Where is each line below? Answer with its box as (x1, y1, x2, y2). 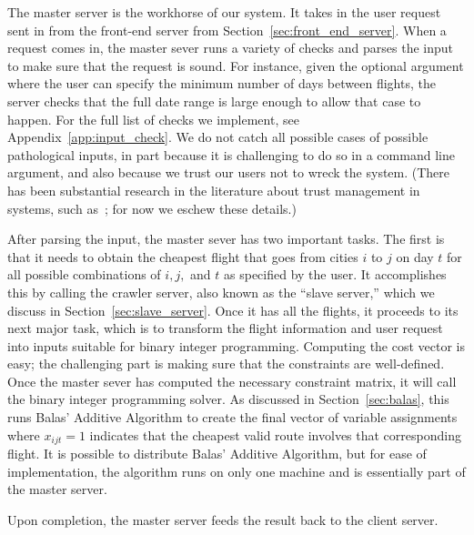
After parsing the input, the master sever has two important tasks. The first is (7, 229, 445, 248)
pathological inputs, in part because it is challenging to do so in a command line (7, 145, 455, 164)
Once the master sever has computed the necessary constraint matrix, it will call (7, 371, 457, 390)
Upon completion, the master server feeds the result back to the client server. (7, 510, 439, 529)
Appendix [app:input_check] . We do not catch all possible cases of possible (7, 127, 429, 146)
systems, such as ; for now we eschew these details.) (7, 198, 297, 217)
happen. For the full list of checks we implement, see (7, 109, 299, 128)
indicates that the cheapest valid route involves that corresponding (89, 425, 461, 444)
